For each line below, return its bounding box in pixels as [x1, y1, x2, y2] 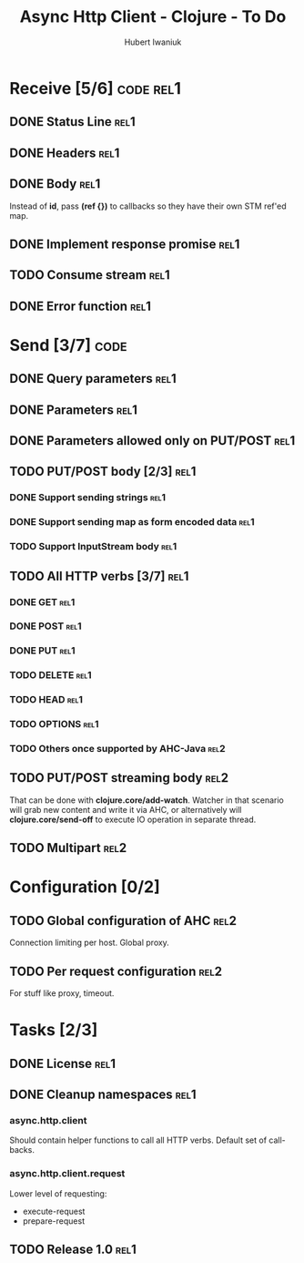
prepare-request [22, 1215, 85, 1227]
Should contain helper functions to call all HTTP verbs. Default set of [9, 1135, 267, 1145]
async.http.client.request [9, 1167, 126, 1180]
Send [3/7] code [9, 334, 127, 355]
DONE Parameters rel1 [9, 402, 138, 417]
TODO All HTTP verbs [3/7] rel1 [9, 568, 189, 584]
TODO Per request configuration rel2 [9, 963, 223, 979]
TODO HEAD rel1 [9, 693, 84, 706]
